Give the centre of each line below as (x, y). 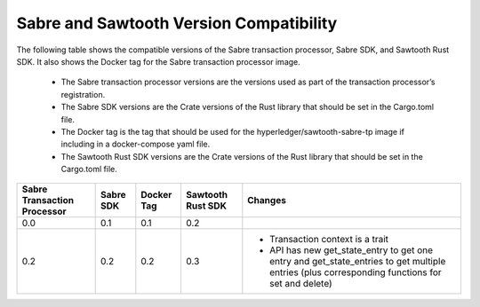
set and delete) (301, 284)
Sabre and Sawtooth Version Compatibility (177, 23)
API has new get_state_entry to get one (352, 250)
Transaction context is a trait (329, 240)
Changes (267, 201)
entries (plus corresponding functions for (356, 272)
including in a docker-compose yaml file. (136, 144)
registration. (83, 94)
